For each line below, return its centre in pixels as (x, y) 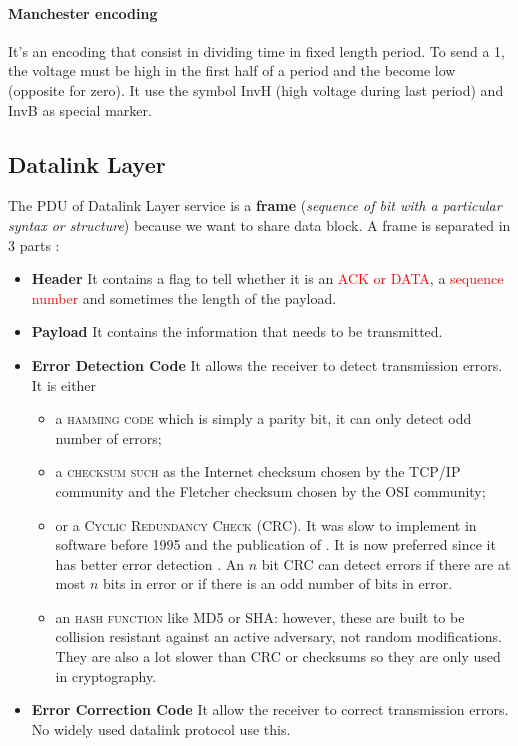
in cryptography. (106, 675)
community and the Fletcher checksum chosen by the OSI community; (270, 490)
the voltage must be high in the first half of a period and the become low (232, 70)
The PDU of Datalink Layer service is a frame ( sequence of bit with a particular (255, 205)
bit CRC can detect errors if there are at (386, 563)
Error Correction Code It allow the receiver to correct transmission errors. (270, 709)
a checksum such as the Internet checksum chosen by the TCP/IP (258, 471)
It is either (64, 384)
